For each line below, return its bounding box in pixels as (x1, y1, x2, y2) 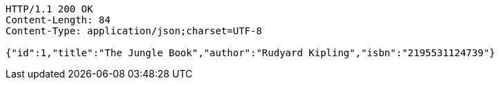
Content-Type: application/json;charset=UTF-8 (6, 25, 262, 36)
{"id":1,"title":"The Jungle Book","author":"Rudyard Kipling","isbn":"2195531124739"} (6, 47, 496, 58)
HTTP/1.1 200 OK (6, 3, 93, 14)
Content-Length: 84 (6, 14, 111, 25)
